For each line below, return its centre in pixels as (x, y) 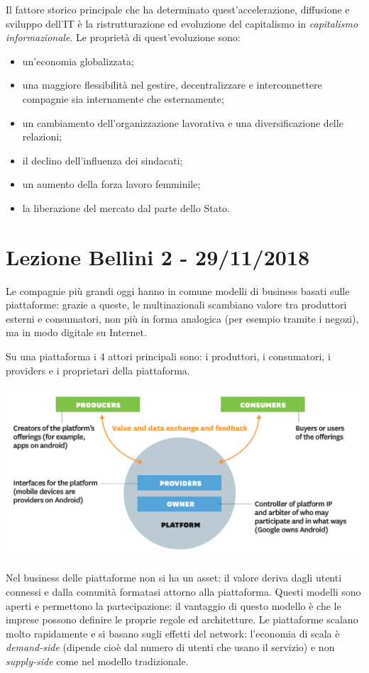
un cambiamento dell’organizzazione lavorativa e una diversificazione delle (183, 122)
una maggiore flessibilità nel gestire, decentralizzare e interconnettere (172, 85)
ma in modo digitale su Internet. (76, 332)
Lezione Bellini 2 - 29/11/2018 (158, 256)
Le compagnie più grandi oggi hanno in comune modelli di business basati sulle (178, 290)
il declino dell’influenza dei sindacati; (103, 160)
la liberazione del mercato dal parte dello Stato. (126, 207)
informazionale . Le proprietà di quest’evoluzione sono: (123, 37)
